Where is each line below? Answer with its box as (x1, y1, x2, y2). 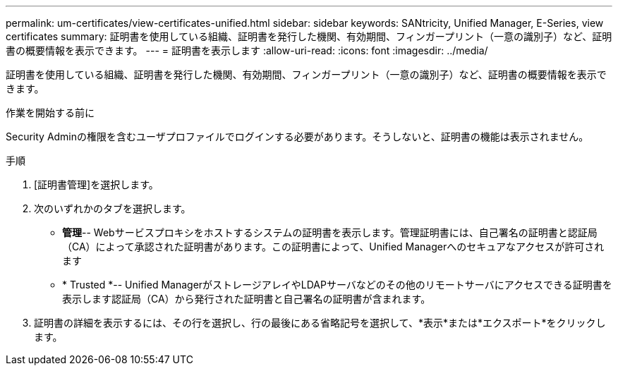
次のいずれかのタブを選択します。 (34, 202, 191, 214)
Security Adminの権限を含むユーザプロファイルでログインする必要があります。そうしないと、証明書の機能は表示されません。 (6, 130, 589, 142)
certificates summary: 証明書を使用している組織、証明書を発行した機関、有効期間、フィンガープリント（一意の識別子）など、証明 (6, 30, 612, 42)
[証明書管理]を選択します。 (34, 178, 159, 190)
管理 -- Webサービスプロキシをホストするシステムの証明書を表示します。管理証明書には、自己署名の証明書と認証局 (62, 226, 598, 238)
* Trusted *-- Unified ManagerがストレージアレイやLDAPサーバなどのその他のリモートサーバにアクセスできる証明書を (62, 279, 612, 291)
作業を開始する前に (6, 107, 95, 118)
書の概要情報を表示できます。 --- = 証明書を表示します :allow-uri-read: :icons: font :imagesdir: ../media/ (6, 44, 488, 56)
